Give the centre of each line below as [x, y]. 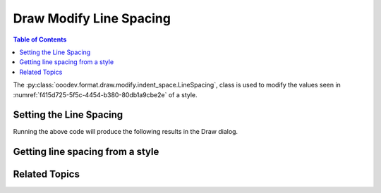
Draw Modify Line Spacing [92, 18]
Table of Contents [40, 39]
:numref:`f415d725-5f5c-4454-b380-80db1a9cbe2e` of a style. [105, 94]
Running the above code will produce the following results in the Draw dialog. [126, 132]
